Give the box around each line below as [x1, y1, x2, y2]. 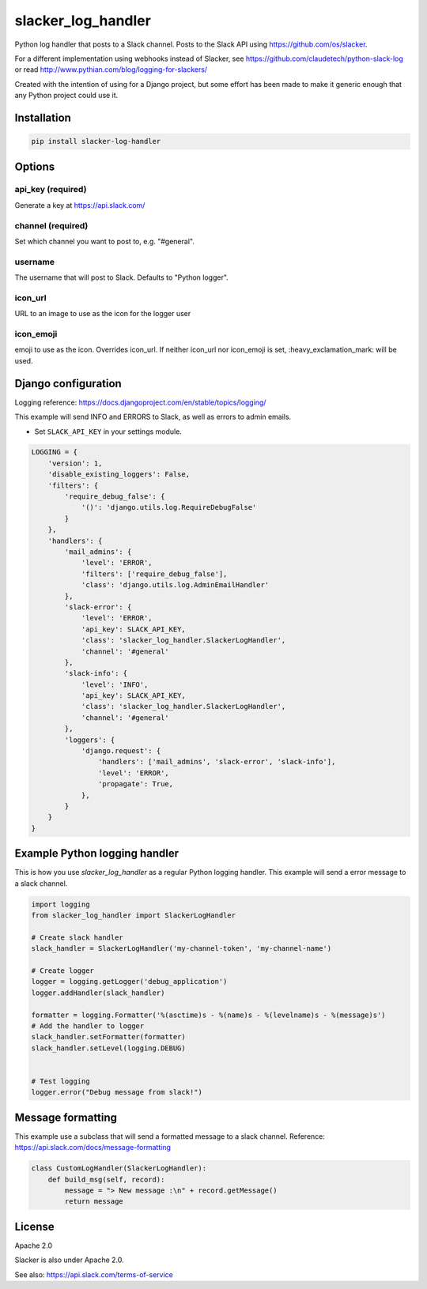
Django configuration [14, 376, 122, 390]
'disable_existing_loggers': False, [47, 470, 190, 479]
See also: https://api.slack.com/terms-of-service [14, 1269, 173, 1280]
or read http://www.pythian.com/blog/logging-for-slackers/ [14, 65, 208, 74]
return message [64, 1197, 124, 1206]
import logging [31, 899, 90, 909]
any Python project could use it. [14, 91, 119, 100]
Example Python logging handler [14, 846, 179, 861]
